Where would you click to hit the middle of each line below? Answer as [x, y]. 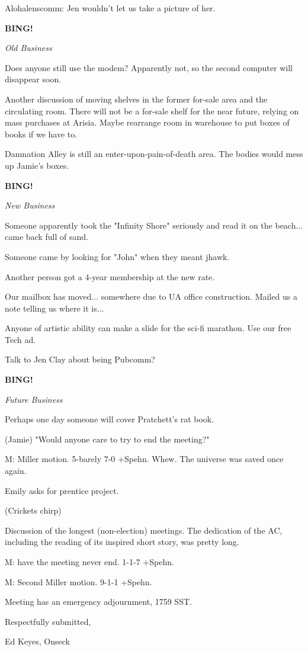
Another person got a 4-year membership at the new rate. [110, 276]
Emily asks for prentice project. [62, 490]
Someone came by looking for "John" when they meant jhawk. [117, 256]
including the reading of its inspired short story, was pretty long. [122, 542]
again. [16, 471]
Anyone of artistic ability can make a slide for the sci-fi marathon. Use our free [148, 328]
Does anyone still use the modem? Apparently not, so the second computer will [149, 67]
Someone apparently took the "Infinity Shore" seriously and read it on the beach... [154, 225]
